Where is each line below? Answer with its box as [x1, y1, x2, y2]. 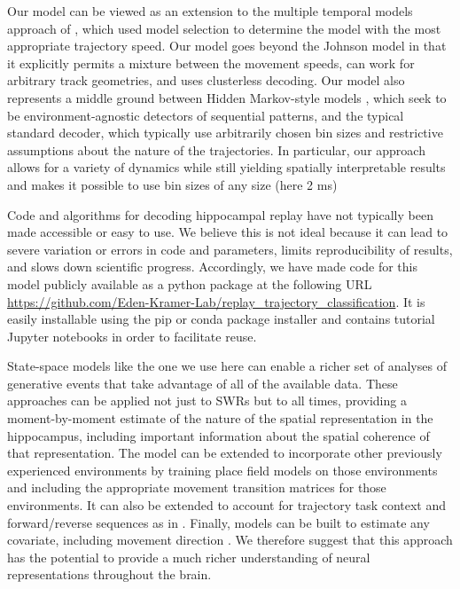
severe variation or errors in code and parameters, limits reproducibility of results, [7, 240, 453, 258]
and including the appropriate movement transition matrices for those [7, 478, 386, 497]
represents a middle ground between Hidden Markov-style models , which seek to [7, 88, 447, 106]
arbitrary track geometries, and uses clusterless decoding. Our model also [7, 71, 405, 90]
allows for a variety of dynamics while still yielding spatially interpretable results [7, 158, 446, 177]
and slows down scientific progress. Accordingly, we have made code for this [7, 257, 417, 276]
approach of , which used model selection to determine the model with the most [7, 19, 441, 37]
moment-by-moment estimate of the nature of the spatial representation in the [7, 409, 433, 428]
